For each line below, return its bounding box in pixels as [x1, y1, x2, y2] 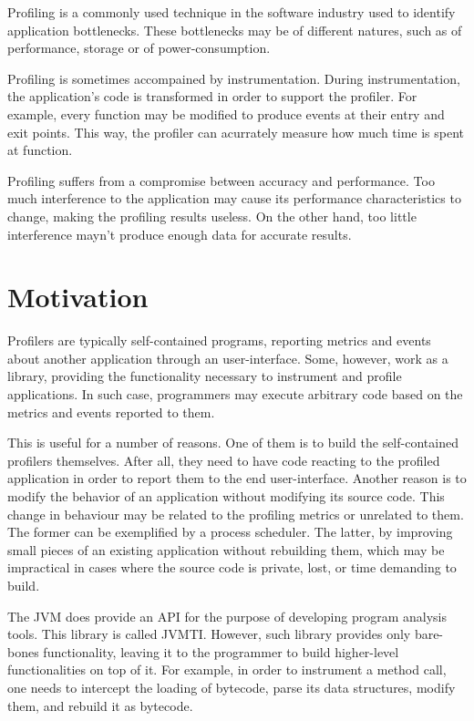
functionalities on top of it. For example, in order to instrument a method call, [7, 660, 447, 679]
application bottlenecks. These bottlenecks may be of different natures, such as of [7, 20, 462, 39]
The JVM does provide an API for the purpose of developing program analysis [7, 606, 447, 625]
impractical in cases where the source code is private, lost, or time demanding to [7, 558, 457, 577]
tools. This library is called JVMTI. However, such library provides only [7, 624, 411, 644]
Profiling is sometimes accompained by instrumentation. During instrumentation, [7, 68, 460, 88]
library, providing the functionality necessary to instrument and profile [7, 366, 402, 386]
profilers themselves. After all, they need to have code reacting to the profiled [7, 450, 440, 469]
